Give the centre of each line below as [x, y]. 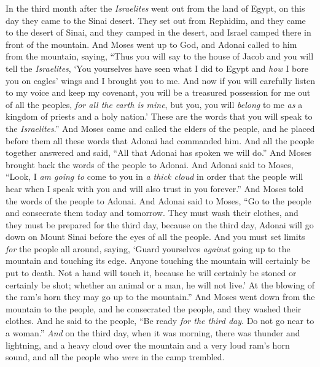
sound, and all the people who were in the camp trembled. [115, 357]
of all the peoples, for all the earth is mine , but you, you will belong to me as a [154, 104]
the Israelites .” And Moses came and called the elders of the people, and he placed [160, 128]
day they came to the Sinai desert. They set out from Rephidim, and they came [156, 20]
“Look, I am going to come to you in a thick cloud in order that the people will [154, 176]
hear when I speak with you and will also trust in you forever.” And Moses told [155, 188]
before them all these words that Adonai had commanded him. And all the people [160, 140]
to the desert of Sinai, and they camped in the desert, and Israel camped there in [158, 32]
